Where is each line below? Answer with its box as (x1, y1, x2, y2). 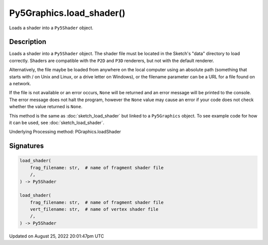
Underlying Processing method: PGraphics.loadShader (9, 129, 121, 135)
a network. (9, 81, 31, 87)
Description (9, 38, 47, 46)
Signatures (9, 142, 44, 150)
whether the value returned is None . (9, 104, 83, 110)
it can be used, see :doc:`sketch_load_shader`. (9, 120, 104, 125)
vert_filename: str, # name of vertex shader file (30, 206, 159, 212)
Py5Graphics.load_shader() (9, 7, 126, 18)
